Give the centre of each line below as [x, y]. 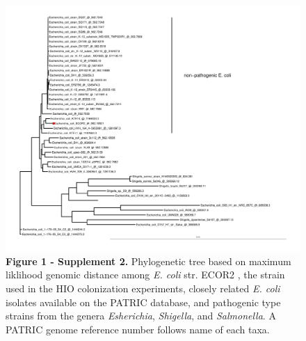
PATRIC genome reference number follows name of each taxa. [138, 329]
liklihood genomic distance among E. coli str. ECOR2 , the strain [145, 275]
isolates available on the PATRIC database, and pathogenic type [143, 302]
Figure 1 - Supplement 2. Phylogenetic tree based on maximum [148, 261]
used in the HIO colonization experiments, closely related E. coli [143, 288]
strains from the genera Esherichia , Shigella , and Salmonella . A [141, 316]
